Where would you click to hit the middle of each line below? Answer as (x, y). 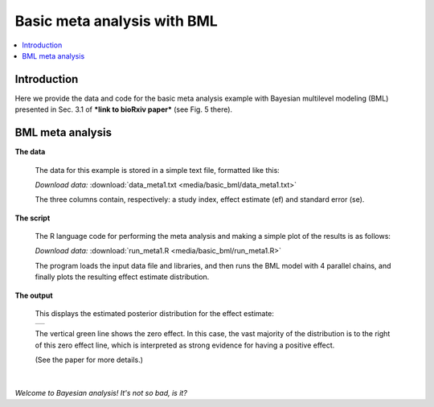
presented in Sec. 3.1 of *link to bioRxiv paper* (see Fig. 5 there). (124, 109)
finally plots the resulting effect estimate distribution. (122, 277)
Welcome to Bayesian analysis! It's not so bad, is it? (101, 393)
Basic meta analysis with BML (117, 21)
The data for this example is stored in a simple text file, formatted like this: (158, 170)
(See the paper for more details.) (89, 360)
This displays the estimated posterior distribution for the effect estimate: (155, 314)
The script (33, 218)
